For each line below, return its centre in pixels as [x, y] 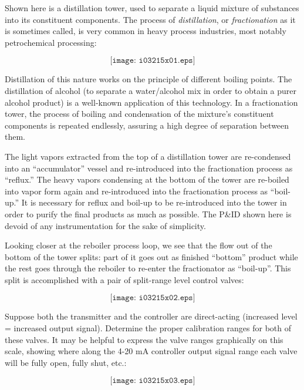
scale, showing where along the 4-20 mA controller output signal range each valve [151, 351]
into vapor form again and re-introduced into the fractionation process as [136, 191]
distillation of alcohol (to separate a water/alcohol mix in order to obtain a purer [151, 90]
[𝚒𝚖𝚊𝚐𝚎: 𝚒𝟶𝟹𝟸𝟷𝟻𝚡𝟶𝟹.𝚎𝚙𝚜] [153, 381]
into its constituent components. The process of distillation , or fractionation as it [150, 19]
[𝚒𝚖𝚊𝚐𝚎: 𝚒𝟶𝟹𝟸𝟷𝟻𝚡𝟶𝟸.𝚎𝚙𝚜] [153, 298]
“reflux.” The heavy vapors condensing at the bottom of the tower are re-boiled [147, 179]
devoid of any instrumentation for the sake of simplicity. [105, 225]
